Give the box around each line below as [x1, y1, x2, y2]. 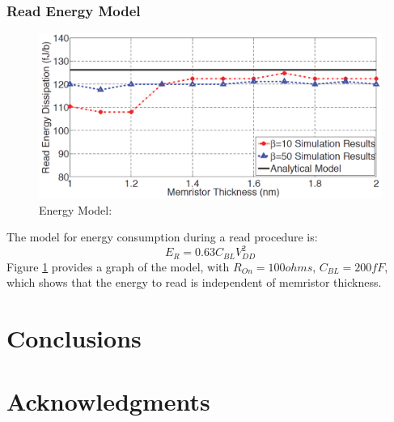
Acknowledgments [6, 385, 210, 418]
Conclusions [6, 322, 142, 355]
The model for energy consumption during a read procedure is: [6, 228, 318, 245]
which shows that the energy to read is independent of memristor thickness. [6, 274, 382, 291]
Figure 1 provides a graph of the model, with [6, 258, 230, 275]
